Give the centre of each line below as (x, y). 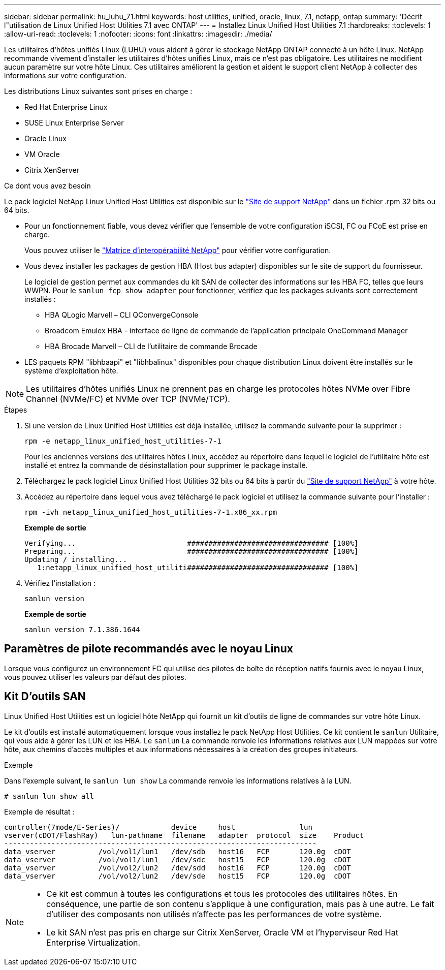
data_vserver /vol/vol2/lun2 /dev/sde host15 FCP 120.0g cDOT (178, 876)
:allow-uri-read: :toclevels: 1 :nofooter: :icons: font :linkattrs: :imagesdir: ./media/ (138, 34)
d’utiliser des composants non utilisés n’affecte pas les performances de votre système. (214, 914)
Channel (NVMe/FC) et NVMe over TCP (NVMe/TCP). (128, 399)
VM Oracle (42, 154)
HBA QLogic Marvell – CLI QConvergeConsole (122, 315)
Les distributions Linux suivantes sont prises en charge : (98, 91)
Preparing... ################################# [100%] (192, 551)
